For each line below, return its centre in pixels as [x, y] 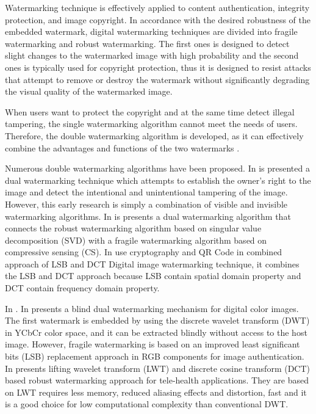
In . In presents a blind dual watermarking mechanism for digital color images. [152, 308]
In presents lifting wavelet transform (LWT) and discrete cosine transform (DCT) [158, 368]
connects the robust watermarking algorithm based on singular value [133, 228]
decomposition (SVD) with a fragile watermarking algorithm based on [136, 240]
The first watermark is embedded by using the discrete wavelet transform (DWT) [157, 320]
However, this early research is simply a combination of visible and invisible [146, 204]
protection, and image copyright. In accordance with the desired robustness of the [158, 19]
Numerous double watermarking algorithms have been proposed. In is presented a [157, 168]
